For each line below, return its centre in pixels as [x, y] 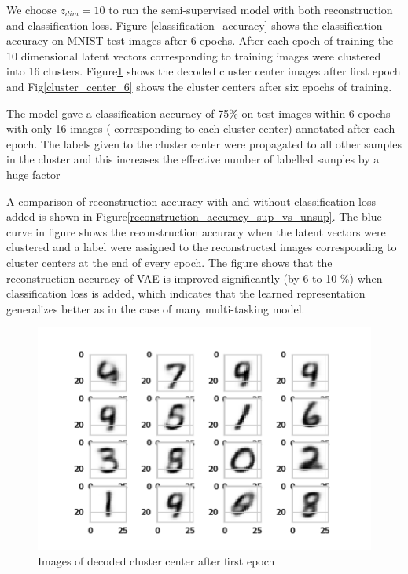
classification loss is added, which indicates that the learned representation [186, 293]
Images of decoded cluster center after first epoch [156, 560]
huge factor [33, 174]
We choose [31, 9]
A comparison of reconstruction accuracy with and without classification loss [191, 201]
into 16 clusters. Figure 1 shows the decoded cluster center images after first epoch [204, 71]
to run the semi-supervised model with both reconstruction [251, 9]
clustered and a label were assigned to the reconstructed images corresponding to [202, 247]
